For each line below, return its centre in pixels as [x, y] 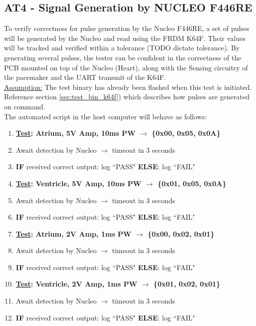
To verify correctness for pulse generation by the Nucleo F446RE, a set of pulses [127, 28]
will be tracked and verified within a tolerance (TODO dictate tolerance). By [122, 48]
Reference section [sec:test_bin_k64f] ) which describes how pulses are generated [127, 97]
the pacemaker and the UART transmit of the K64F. [85, 77]
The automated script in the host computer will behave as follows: [106, 116]
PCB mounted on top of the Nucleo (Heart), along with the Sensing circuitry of [126, 67]
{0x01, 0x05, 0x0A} [192, 183]
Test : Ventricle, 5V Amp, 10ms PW [79, 183]
